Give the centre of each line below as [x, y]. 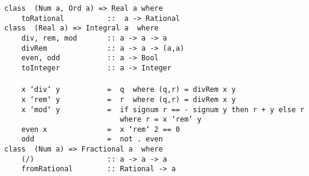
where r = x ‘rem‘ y [161, 120]
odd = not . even [92, 139]
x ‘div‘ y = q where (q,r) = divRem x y [128, 90]
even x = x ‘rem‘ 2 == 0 [101, 129]
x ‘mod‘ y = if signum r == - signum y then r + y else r [163, 109]
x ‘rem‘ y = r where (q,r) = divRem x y [128, 99]
